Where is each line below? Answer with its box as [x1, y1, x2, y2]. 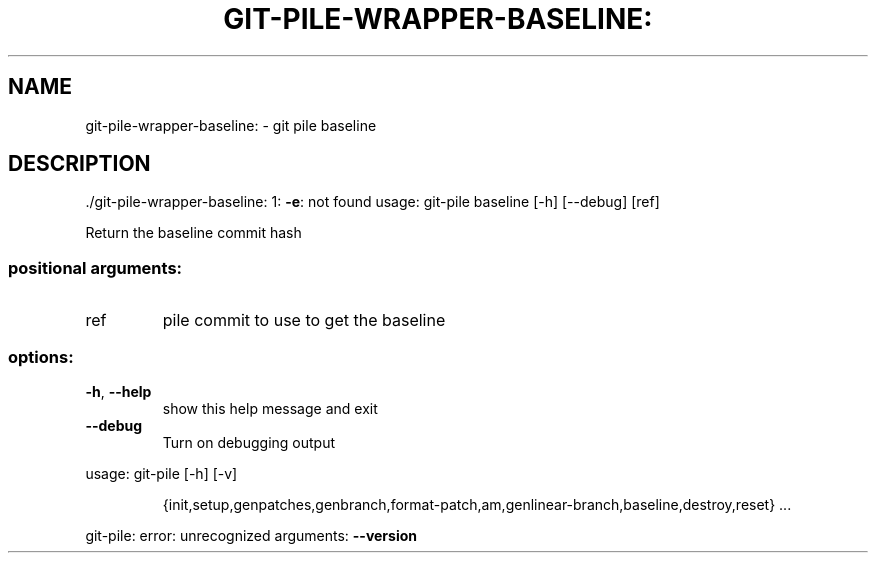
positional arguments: [8, 257, 183, 278]
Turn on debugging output [162, 433, 336, 451]
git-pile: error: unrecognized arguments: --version [85, 526, 417, 544]
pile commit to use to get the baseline [162, 310, 446, 331]
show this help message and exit [162, 399, 378, 417]
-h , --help [85, 382, 152, 400]
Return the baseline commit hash [85, 224, 302, 242]
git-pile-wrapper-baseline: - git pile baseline [85, 116, 377, 134]
